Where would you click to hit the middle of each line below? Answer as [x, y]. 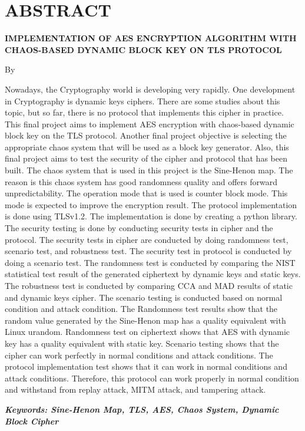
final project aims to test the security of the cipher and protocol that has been [146, 158]
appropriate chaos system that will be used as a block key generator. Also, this [147, 147]
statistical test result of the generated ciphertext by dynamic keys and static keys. [153, 274]
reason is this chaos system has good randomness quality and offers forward [141, 181]
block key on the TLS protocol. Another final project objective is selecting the [146, 135]
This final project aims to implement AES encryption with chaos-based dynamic [150, 124]
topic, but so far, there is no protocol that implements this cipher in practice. [144, 112]
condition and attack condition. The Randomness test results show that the [141, 309]
